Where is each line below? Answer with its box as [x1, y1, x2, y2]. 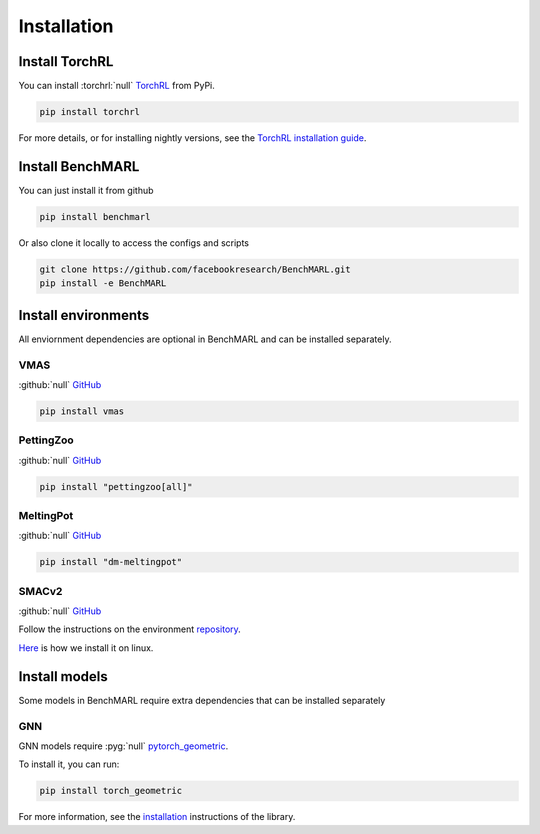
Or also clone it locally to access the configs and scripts [18, 236, 250, 249]
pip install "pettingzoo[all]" [39, 481, 194, 492]
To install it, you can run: [18, 758, 120, 770]
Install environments [18, 306, 150, 324]
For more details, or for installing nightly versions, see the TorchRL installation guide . [18, 132, 367, 144]
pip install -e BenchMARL [39, 278, 167, 289]
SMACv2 [18, 584, 63, 598]
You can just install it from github [18, 184, 154, 196]
